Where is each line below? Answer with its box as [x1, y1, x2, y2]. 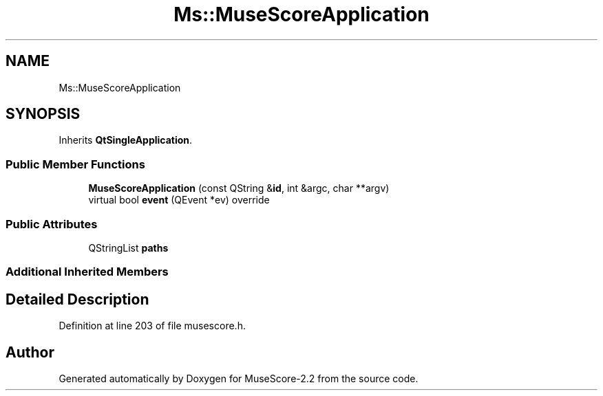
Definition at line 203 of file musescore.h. [59, 320, 246, 332]
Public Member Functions [6, 157, 145, 171]
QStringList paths [88, 241, 169, 254]
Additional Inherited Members [6, 265, 169, 279]
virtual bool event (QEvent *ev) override [88, 194, 270, 206]
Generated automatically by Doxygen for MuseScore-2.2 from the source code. [59, 373, 419, 384]
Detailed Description [6, 290, 149, 308]
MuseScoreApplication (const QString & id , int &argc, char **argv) [88, 182, 390, 195]
